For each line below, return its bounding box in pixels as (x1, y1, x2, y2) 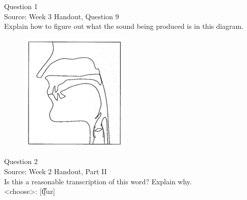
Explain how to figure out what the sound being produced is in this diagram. (4, 21, 243, 31)
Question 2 (4, 156, 38, 167)
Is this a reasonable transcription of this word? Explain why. (4, 176, 192, 186)
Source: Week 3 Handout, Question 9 (4, 11, 119, 21)
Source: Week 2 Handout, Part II (4, 166, 107, 176)
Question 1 (4, 1, 38, 11)
